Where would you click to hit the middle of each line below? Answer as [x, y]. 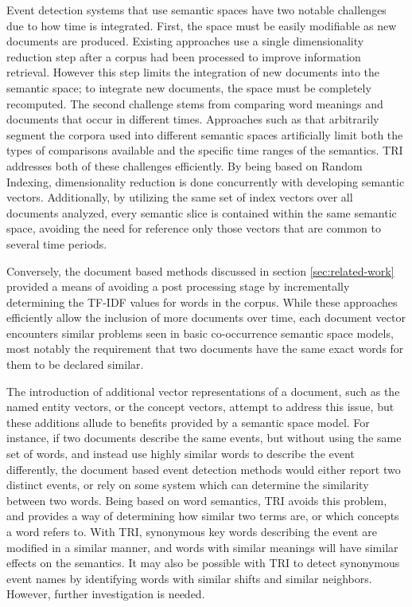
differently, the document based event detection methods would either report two [204, 469]
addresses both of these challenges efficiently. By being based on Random [185, 165]
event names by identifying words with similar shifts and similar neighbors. [189, 578]
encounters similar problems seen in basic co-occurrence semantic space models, [200, 333]
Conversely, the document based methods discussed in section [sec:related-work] [200, 270]
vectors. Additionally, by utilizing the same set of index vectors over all [180, 197]
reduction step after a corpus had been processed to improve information [184, 56]
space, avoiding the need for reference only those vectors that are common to [194, 228]
